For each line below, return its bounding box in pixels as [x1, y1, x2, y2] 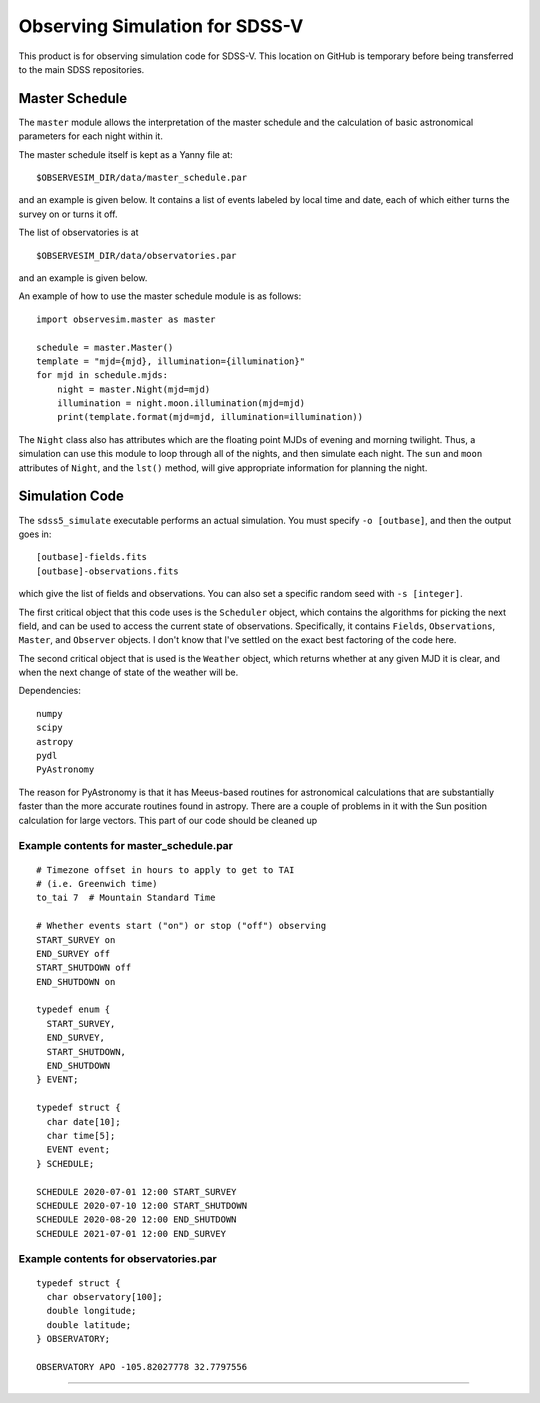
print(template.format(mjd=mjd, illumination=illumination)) [56, 411, 364, 423]
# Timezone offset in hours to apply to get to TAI [36, 864, 295, 875]
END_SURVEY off [36, 948, 111, 959]
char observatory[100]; [46, 1291, 164, 1303]
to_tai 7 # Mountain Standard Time [36, 892, 216, 904]
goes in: [18, 528, 52, 540]
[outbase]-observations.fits [36, 565, 179, 577]
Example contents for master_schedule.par [18, 839, 234, 853]
